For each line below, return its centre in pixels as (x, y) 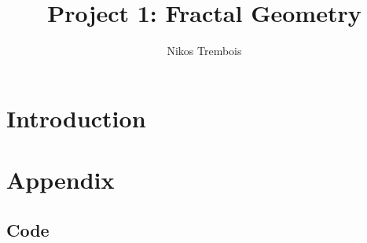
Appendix (61, 180)
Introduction (76, 118)
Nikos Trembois (204, 51)
